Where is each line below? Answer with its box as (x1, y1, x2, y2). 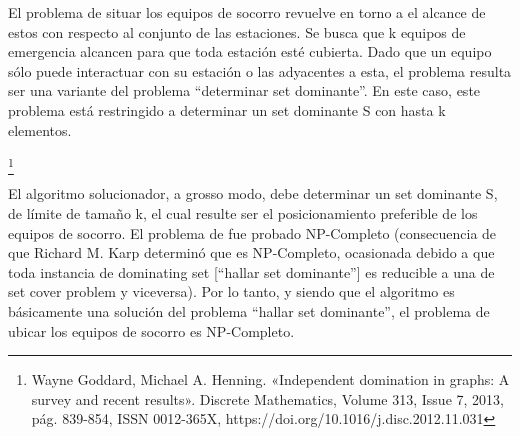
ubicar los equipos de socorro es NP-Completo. (8, 320, 295, 341)
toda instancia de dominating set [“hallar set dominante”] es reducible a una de (8, 261, 495, 282)
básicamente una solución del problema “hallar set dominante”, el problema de (8, 301, 490, 322)
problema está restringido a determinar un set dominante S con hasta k (8, 99, 446, 120)
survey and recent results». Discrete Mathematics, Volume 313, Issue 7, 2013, (31, 388, 504, 409)
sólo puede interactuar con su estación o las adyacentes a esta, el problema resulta (8, 60, 512, 81)
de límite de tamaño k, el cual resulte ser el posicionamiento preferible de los (8, 203, 478, 224)
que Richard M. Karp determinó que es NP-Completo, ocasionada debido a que (8, 242, 495, 263)
